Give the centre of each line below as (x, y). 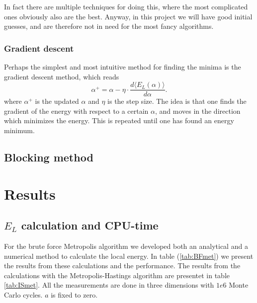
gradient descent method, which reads (62, 76)
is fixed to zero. (74, 294)
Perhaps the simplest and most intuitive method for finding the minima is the (123, 67)
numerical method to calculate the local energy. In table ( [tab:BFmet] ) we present (129, 256)
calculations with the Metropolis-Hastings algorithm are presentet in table (117, 275)
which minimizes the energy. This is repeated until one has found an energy (119, 120)
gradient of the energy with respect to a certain (76, 111)
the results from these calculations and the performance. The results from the (122, 265)
